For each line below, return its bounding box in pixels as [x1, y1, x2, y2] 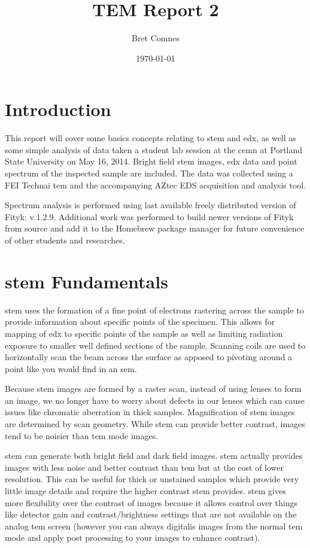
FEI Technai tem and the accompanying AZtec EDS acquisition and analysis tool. [5, 178, 306, 191]
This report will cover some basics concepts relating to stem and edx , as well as [5, 132, 296, 144]
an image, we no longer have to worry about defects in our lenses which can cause [5, 394, 305, 406]
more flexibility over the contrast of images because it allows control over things [5, 496, 297, 509]
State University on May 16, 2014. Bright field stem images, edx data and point [5, 155, 297, 168]
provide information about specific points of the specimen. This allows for [5, 315, 275, 328]
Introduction [5, 97, 111, 121]
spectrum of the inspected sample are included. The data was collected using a [5, 167, 293, 179]
